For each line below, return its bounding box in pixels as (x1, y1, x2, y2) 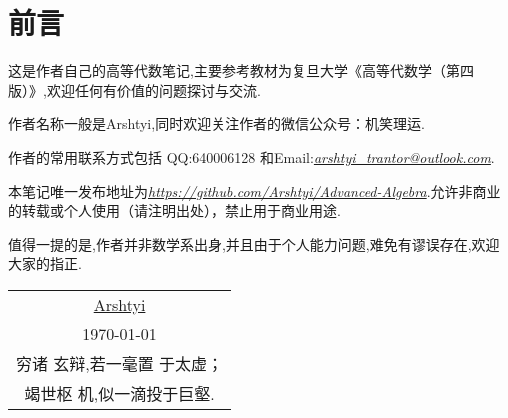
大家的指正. (8, 253, 82, 274)
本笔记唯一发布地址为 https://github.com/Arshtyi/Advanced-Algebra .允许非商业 (8, 180, 501, 201)
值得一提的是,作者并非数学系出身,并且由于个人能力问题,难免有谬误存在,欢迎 (8, 233, 500, 254)
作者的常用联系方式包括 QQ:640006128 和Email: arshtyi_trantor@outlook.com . (8, 146, 495, 167)
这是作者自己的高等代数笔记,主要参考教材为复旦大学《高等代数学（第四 (8, 60, 474, 81)
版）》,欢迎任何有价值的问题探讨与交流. (8, 79, 261, 100)
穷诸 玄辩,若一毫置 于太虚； (16, 351, 224, 375)
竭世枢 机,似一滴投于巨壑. (24, 381, 215, 405)
